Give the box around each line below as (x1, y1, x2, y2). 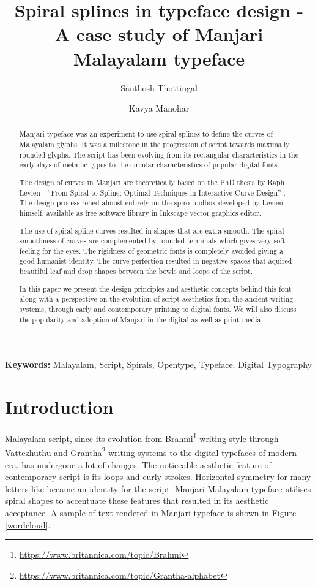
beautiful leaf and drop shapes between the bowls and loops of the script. (19, 266, 253, 276)
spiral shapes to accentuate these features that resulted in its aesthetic (5, 494, 269, 507)
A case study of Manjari (54, 21, 264, 47)
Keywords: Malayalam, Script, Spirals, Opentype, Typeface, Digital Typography (5, 358, 312, 371)
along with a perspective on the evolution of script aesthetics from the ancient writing (19, 294, 294, 304)
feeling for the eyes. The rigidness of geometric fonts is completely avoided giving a (19, 245, 283, 256)
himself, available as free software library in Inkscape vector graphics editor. (19, 207, 262, 218)
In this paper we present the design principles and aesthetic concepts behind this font (19, 283, 292, 294)
